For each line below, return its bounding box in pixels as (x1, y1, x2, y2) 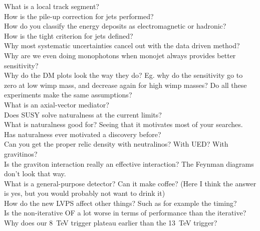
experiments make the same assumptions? (4, 89, 132, 100)
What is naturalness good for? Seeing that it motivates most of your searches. (4, 119, 243, 130)
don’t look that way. (4, 168, 66, 179)
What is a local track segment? (4, 1, 99, 11)
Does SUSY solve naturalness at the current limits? (4, 109, 162, 120)
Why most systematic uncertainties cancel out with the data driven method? (4, 40, 240, 51)
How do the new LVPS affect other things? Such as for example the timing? (4, 197, 237, 208)
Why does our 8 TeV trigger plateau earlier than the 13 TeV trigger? (4, 217, 217, 228)
